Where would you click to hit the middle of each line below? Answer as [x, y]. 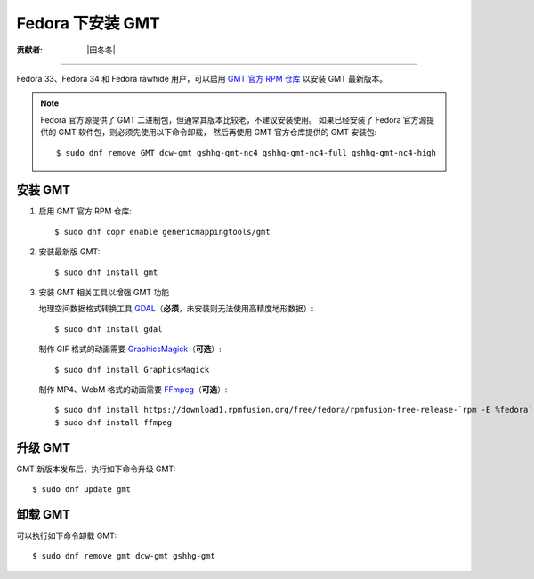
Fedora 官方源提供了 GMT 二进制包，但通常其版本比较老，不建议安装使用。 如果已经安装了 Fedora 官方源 [234, 119]
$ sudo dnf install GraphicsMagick [132, 370]
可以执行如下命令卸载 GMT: [67, 535]
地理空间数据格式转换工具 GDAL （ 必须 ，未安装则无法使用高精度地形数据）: [176, 309]
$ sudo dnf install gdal [109, 329]
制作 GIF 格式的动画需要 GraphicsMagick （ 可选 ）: [130, 349]
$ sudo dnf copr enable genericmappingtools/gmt [162, 232]
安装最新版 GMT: [69, 252]
